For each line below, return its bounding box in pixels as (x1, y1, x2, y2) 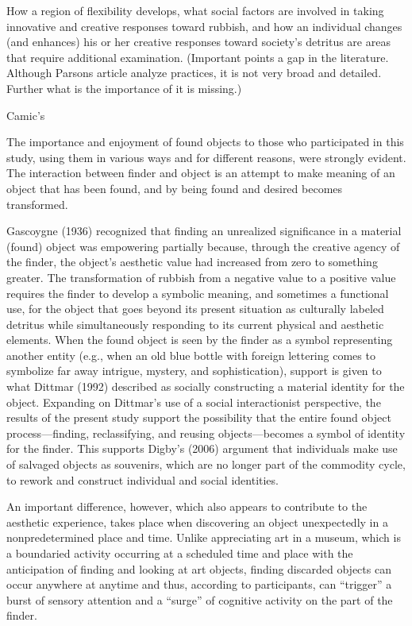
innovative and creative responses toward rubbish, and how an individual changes (6, 17, 402, 34)
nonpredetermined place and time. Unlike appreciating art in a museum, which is (6, 529, 401, 546)
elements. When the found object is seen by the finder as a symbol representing (6, 331, 393, 348)
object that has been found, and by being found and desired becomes (6, 180, 343, 196)
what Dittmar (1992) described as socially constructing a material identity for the (6, 378, 405, 395)
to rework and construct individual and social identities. (6, 471, 279, 488)
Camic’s (6, 106, 45, 123)
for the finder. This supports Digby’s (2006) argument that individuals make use (6, 440, 398, 457)
